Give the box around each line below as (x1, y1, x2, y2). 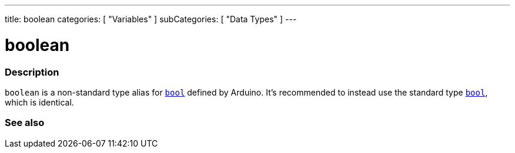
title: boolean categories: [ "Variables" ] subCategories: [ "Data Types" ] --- (5, 14, 297, 24)
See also (5, 117, 45, 129)
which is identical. (5, 97, 74, 107)
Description (5, 66, 59, 78)
